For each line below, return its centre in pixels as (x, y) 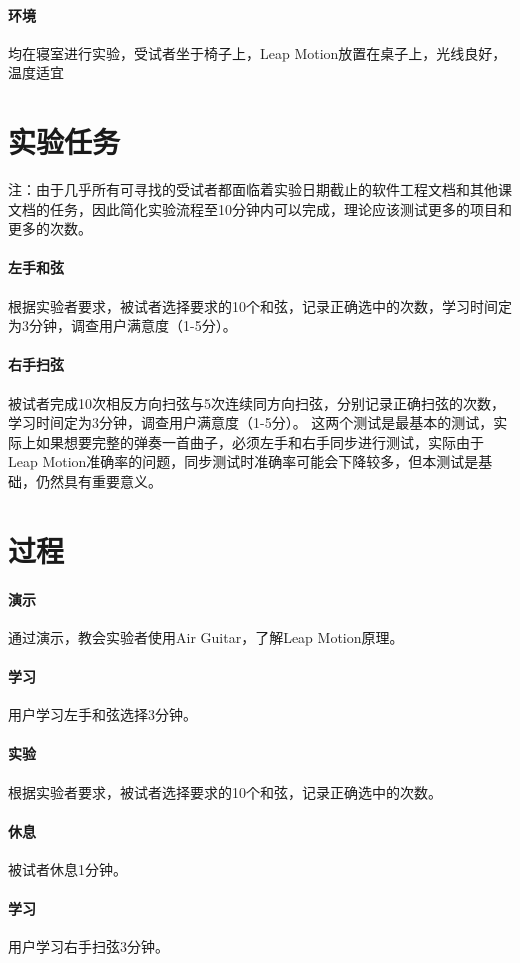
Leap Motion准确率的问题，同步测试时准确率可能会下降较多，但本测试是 (243, 461)
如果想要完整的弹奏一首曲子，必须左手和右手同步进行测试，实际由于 (259, 441)
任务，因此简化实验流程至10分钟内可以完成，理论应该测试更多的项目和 (280, 208)
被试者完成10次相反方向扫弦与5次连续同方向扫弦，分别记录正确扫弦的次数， (256, 402)
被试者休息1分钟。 (67, 868)
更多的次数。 (50, 228)
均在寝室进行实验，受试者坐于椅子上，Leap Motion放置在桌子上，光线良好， (257, 52)
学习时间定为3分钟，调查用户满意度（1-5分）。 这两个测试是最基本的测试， (251, 422)
